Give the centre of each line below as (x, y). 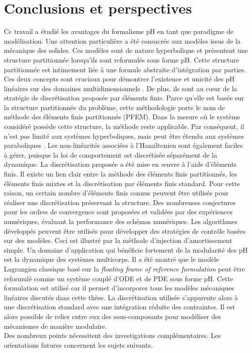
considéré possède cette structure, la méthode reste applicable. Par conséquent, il (124, 126)
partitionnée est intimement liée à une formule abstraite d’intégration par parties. (125, 69)
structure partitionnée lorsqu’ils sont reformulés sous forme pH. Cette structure (122, 59)
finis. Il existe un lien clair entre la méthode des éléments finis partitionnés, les (120, 174)
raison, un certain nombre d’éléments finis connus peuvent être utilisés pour (116, 193)
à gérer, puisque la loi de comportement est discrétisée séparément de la (110, 154)
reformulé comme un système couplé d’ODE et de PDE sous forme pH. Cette (119, 278)
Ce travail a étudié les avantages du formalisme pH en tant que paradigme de (119, 31)
